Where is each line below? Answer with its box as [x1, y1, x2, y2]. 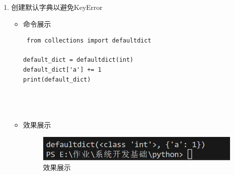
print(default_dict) [23, 76, 91, 83]
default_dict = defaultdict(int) [23, 56, 134, 64]
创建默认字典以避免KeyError [11, 2, 103, 12]
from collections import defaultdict [26, 37, 152, 44]
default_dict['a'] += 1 [23, 66, 102, 73]
